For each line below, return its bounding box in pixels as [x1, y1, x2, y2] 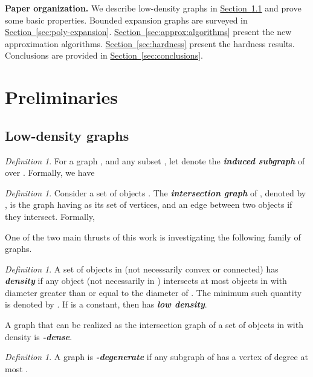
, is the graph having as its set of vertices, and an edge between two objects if [5, 198, 292, 211]
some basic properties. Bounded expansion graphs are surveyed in [5, 13, 248, 26]
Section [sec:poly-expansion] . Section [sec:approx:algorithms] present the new [5, 25, 292, 38]
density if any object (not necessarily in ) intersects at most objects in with [5, 274, 287, 287]
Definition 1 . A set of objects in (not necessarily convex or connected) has [5, 262, 279, 275]
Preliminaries [5, 85, 118, 109]
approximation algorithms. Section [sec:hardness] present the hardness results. [5, 37, 295, 50]
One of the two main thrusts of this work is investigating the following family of [5, 230, 301, 243]
